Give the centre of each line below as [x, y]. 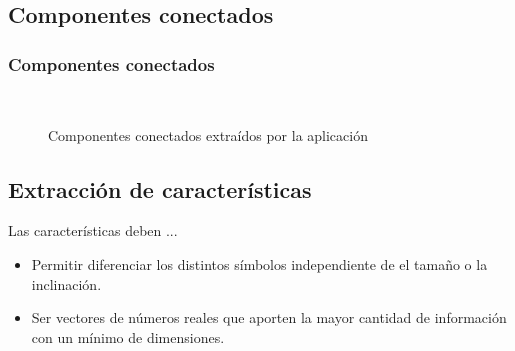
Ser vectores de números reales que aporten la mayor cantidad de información [269, 317]
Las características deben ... [93, 230]
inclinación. [66, 283]
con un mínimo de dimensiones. [128, 336]
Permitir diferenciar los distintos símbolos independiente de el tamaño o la [259, 263]
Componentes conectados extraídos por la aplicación [208, 134]
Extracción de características [160, 188]
